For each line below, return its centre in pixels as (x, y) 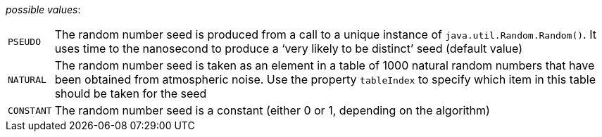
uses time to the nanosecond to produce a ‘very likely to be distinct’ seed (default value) (288, 48)
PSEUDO (24, 41)
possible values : (43, 9)
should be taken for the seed (131, 93)
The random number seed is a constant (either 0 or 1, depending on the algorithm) (272, 110)
